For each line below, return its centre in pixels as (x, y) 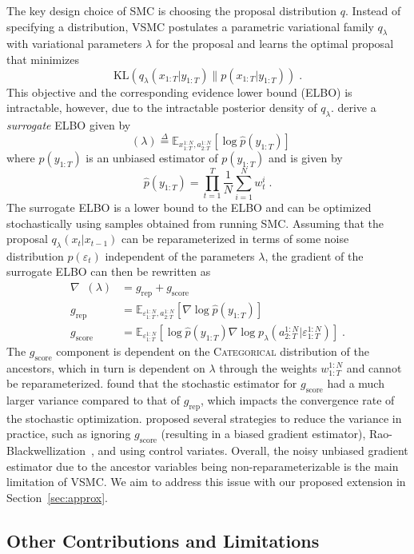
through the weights (268, 367)
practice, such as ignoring (69, 434)
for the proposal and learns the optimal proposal (275, 44)
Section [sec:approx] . (57, 497)
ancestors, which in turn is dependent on (106, 367)
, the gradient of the (314, 255)
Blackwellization (46, 450)
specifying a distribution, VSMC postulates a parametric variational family (190, 26)
